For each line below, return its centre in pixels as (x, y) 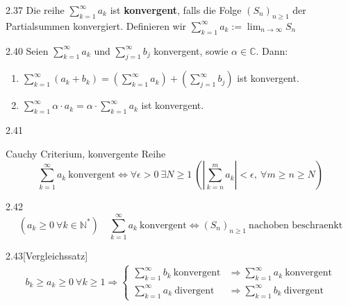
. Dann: (272, 50)
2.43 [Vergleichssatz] (47, 256)
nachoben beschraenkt (296, 225)
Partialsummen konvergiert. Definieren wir (96, 25)
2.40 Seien (27, 50)
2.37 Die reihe (35, 10)
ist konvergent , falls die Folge (176, 10)
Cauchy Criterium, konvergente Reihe (86, 153)
